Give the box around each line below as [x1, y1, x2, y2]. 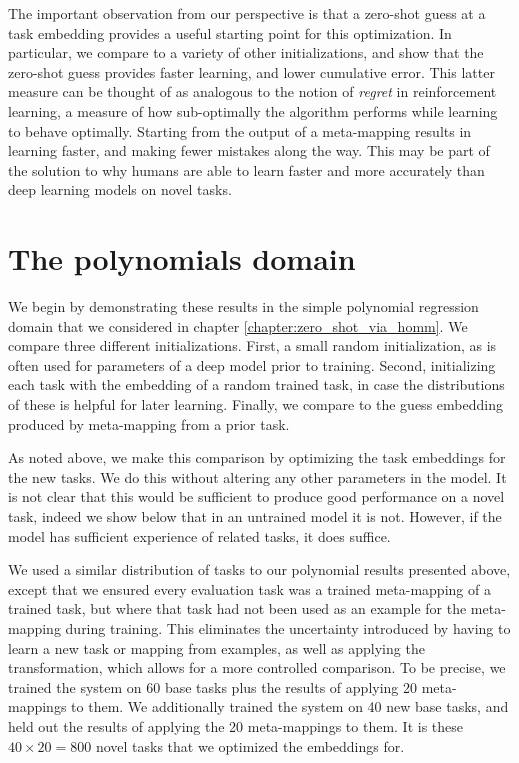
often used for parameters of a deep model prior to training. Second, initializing [8, 354, 496, 375]
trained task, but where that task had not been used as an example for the [8, 598, 467, 619]
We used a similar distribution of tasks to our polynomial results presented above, [8, 559, 511, 580]
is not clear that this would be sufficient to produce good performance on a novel [8, 486, 505, 507]
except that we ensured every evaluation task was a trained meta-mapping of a [8, 578, 491, 599]
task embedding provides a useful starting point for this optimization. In [8, 22, 452, 43]
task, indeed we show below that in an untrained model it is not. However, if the [8, 506, 502, 526]
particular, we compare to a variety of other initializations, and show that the [8, 42, 484, 63]
